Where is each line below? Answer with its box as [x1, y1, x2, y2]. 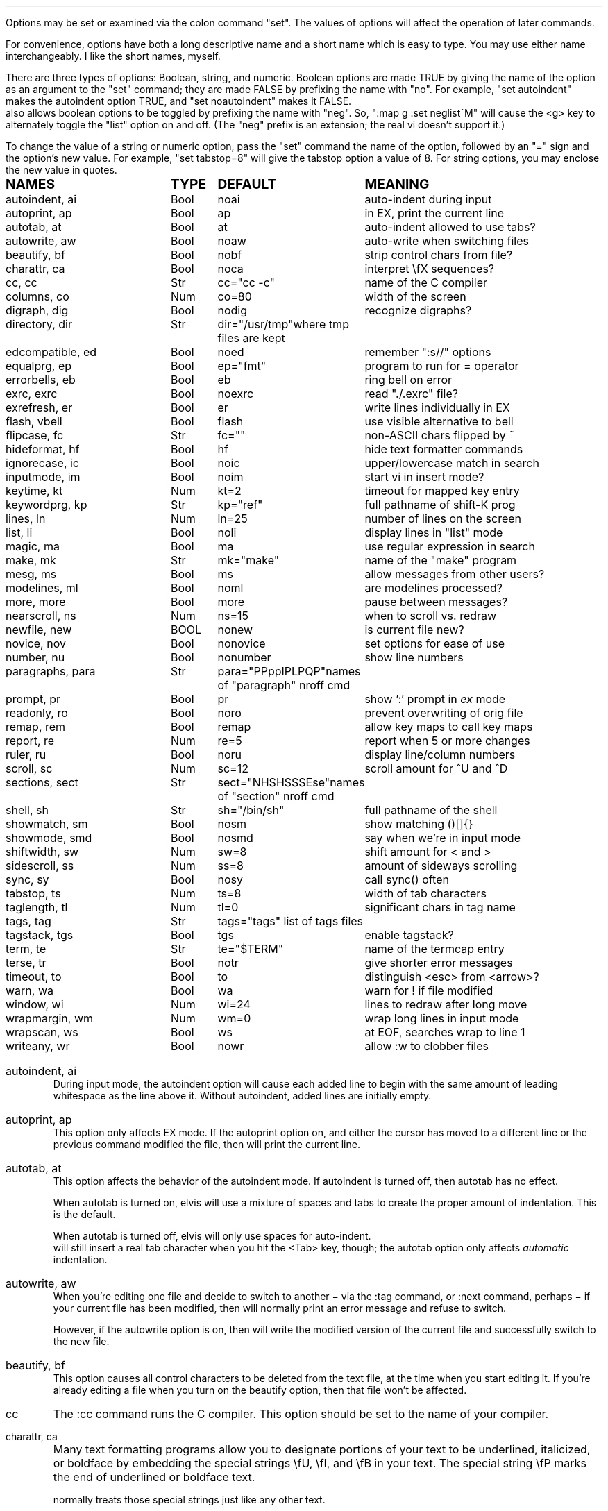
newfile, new [6, 623, 72, 636]
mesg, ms [6, 567, 57, 581]
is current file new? [364, 623, 464, 636]
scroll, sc [6, 761, 53, 775]
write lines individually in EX [364, 400, 510, 414]
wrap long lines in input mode [364, 1011, 519, 1025]
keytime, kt [6, 484, 63, 498]
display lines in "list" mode [364, 525, 503, 539]
